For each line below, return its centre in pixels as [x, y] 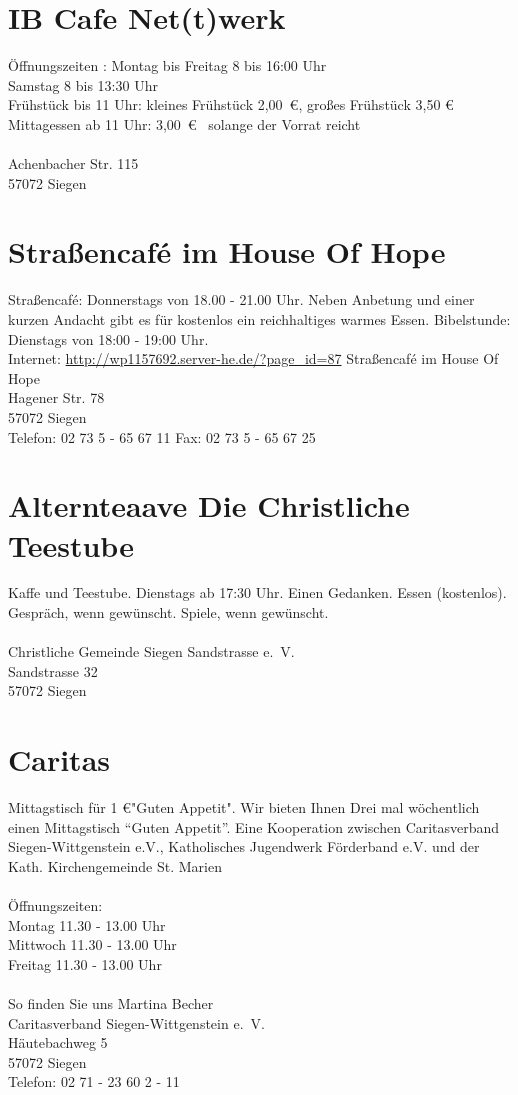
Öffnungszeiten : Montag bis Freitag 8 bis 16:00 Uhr [167, 65]
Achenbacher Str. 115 [73, 163]
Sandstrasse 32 [53, 670]
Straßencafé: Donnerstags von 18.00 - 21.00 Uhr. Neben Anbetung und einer [241, 299]
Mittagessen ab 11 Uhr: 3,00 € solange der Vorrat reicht [184, 123]
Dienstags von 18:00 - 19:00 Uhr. [108, 338]
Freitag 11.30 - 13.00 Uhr [85, 963]
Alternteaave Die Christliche [209, 505]
